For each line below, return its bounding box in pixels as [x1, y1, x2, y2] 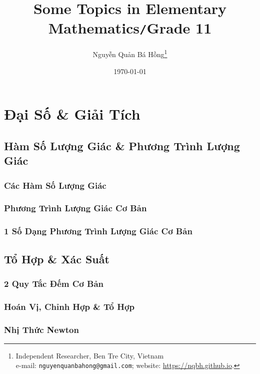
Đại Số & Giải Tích [4, 104, 140, 124]
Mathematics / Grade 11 [48, 18, 212, 38]
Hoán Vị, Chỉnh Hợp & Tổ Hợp [4, 300, 134, 312]
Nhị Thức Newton [4, 323, 79, 335]
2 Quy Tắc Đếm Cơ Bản [4, 277, 103, 289]
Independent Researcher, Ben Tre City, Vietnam [15, 350, 164, 360]
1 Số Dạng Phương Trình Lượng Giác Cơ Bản [4, 225, 192, 237]
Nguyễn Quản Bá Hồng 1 [92, 48, 167, 60]
